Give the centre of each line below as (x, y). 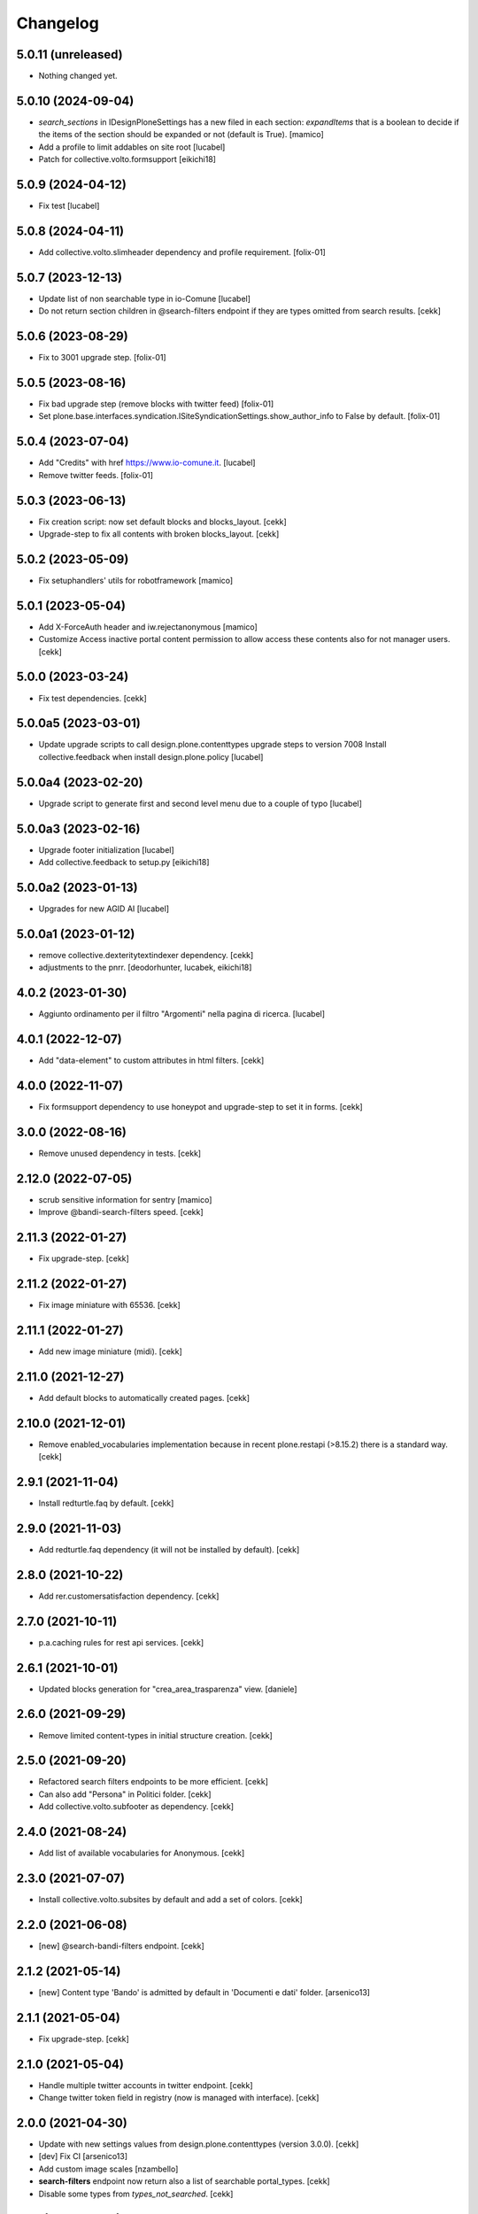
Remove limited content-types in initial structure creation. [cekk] (156, 1735)
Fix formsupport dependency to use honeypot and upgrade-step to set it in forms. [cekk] (200, 1106)
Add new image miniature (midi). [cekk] (111, 1351)
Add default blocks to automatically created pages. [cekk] (144, 1397)
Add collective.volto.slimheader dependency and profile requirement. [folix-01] (182, 252)
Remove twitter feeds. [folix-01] (96, 475)
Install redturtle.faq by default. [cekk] (106, 1503)
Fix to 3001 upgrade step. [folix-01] (103, 358)
